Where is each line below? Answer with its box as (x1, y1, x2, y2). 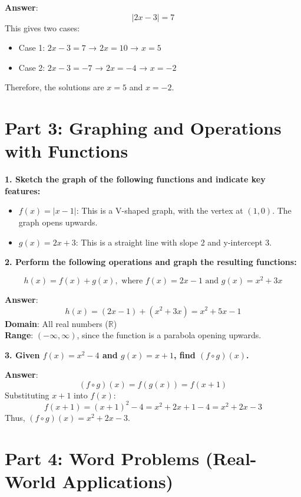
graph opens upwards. (18, 216, 98, 228)
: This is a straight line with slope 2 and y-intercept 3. (75, 236, 272, 248)
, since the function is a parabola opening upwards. (77, 329, 262, 341)
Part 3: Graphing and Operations (5, 116, 282, 140)
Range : (5, 329, 34, 341)
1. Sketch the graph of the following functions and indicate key (5, 173, 266, 185)
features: (5, 184, 41, 197)
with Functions (5, 139, 128, 163)
